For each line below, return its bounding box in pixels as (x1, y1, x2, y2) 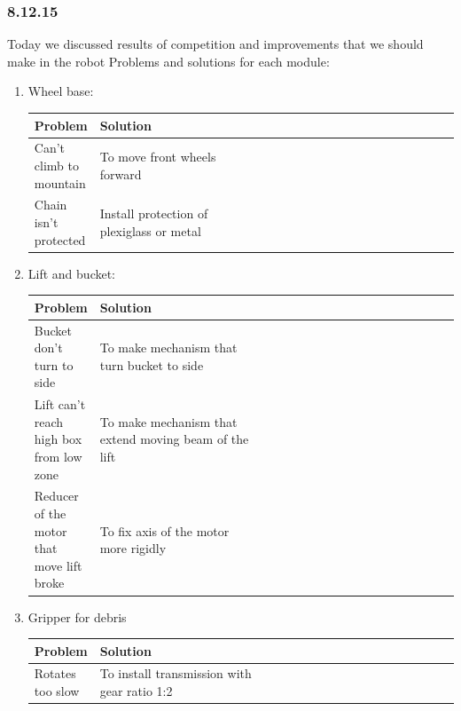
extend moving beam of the (99, 430, 249, 448)
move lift (34, 556, 82, 574)
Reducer (34, 486, 79, 505)
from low (34, 447, 82, 465)
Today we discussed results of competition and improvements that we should (7, 35, 424, 53)
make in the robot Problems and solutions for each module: (7, 51, 330, 70)
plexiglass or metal (99, 221, 201, 240)
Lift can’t (34, 395, 86, 414)
